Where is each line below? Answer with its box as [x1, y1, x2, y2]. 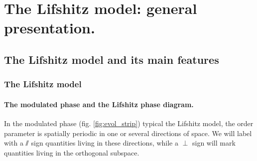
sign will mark [192, 138, 236, 148]
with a [4, 138, 23, 148]
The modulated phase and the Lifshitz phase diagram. [4, 99, 194, 109]
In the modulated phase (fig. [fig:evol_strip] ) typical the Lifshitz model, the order [4, 118, 254, 128]
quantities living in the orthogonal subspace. [4, 147, 139, 158]
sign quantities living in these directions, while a [31, 138, 178, 148]
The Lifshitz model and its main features [4, 51, 219, 67]
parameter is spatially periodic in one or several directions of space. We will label [4, 128, 252, 138]
